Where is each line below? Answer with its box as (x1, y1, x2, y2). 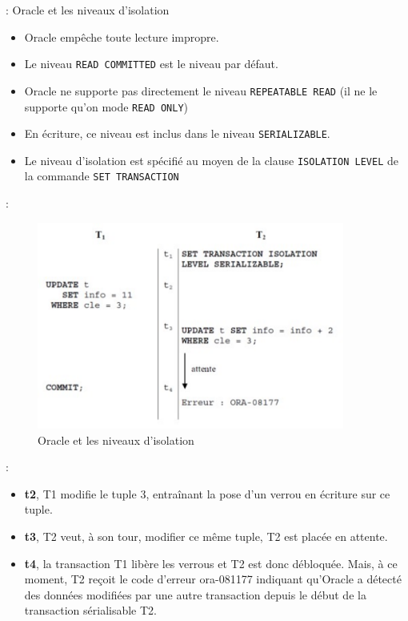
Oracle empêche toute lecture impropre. (24, 28, 219, 45)
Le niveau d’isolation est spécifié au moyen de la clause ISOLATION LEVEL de (24, 151, 398, 168)
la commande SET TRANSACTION (24, 167, 179, 184)
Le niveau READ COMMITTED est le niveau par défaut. (24, 55, 278, 72)
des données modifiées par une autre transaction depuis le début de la (24, 586, 366, 603)
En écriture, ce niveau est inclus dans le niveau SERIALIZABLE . (24, 125, 330, 142)
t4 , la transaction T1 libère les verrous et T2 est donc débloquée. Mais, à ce (24, 554, 398, 571)
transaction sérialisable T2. (24, 602, 157, 619)
